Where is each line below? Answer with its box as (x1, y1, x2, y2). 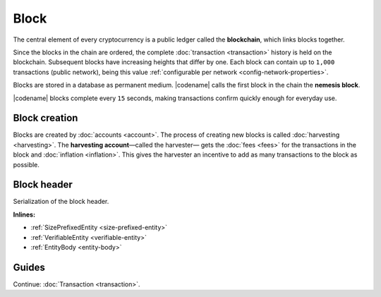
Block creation (13, 112, 78, 124)
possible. (13, 160, 40, 169)
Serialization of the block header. (13, 198, 109, 206)
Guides (13, 261, 46, 273)
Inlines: (13, 210, 35, 219)
